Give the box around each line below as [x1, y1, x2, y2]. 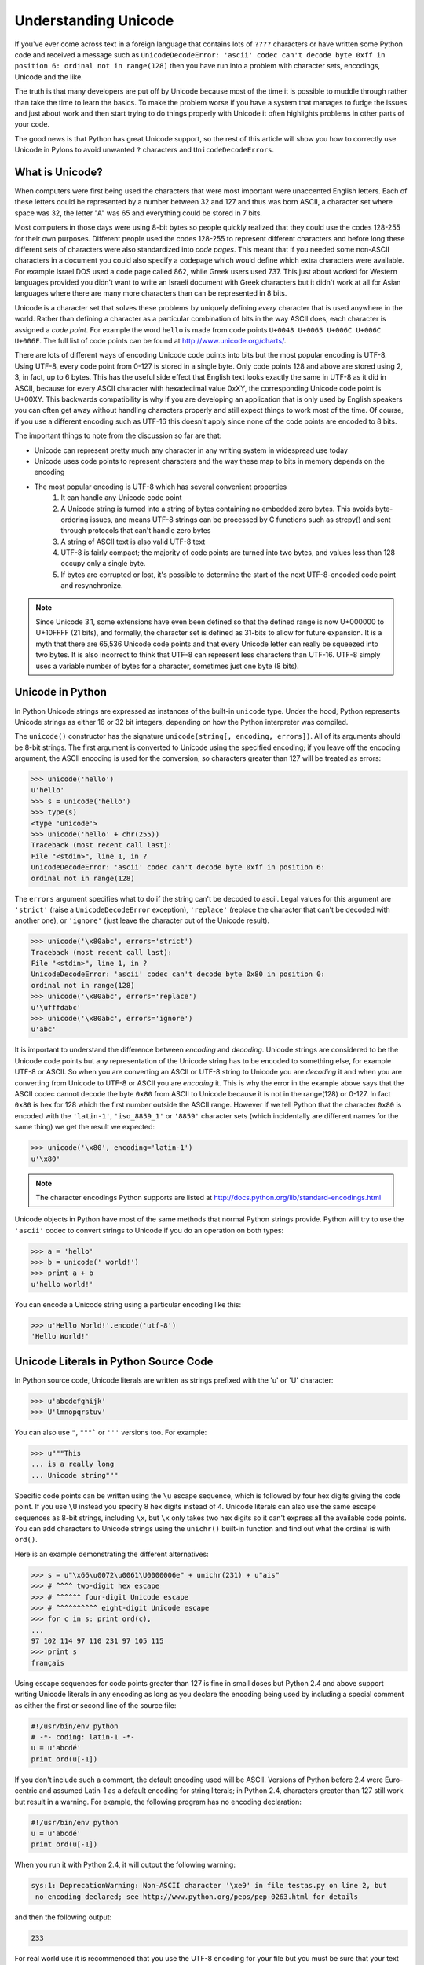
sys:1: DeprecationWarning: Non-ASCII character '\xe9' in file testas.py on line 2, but [31, 1881, 388, 1890]
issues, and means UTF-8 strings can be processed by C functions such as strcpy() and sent [90, 515, 391, 524]
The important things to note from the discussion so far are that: [14, 431, 222, 440]
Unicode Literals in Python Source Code [14, 1354, 214, 1368]
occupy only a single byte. [60, 559, 146, 568]
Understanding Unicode [14, 12, 174, 29]
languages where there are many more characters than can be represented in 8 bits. [14, 288, 287, 298]
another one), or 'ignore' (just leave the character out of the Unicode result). [14, 916, 270, 925]
